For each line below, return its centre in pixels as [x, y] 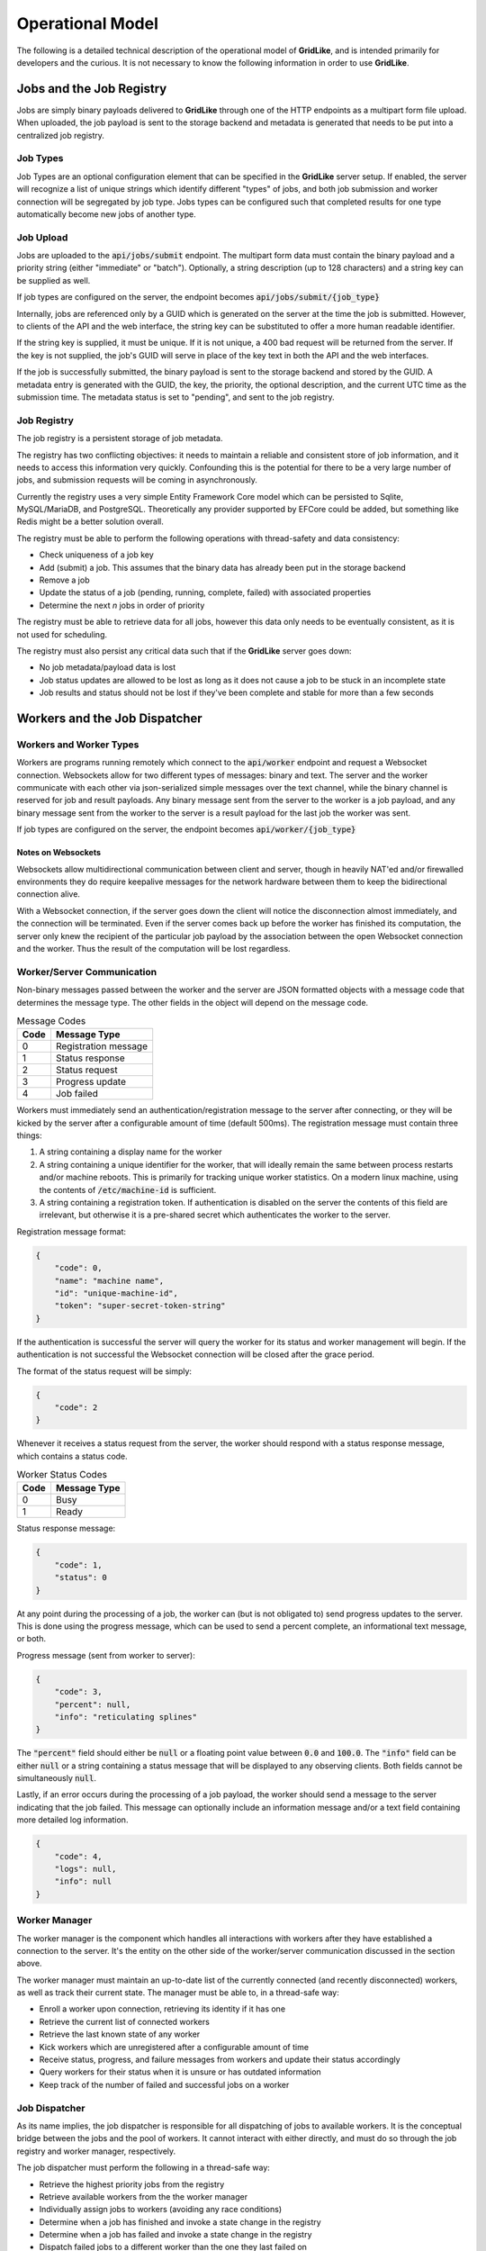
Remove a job [64, 580]
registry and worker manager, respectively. [96, 2151]
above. [29, 1964]
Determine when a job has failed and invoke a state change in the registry [175, 2235]
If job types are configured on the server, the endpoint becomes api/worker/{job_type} [186, 829]
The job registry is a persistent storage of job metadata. [120, 438]
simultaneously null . [56, 1778]
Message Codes [51, 1021]
